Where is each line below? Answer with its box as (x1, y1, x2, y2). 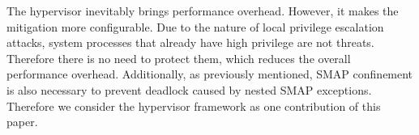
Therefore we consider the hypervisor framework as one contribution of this (6, 97, 381, 114)
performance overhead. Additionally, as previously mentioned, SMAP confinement (6, 65, 413, 82)
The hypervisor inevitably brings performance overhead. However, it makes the (6, 2, 399, 19)
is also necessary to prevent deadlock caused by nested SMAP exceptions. (6, 81, 372, 98)
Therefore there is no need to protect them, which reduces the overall (6, 49, 351, 66)
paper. (6, 113, 38, 130)
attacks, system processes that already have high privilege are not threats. (6, 34, 374, 51)
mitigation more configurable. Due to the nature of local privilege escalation (6, 18, 384, 35)
